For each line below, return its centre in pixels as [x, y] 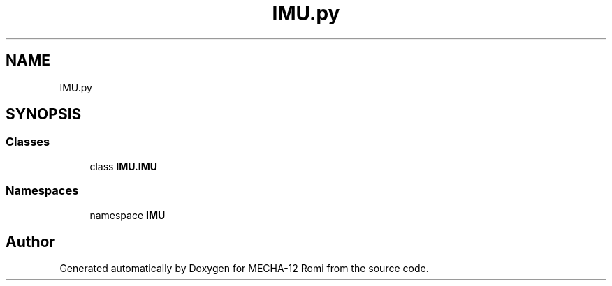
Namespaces [42, 191]
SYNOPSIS [44, 114]
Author [30, 241]
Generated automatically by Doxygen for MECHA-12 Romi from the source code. [244, 269]
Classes [28, 142]
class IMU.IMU [124, 166]
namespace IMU [127, 215]
